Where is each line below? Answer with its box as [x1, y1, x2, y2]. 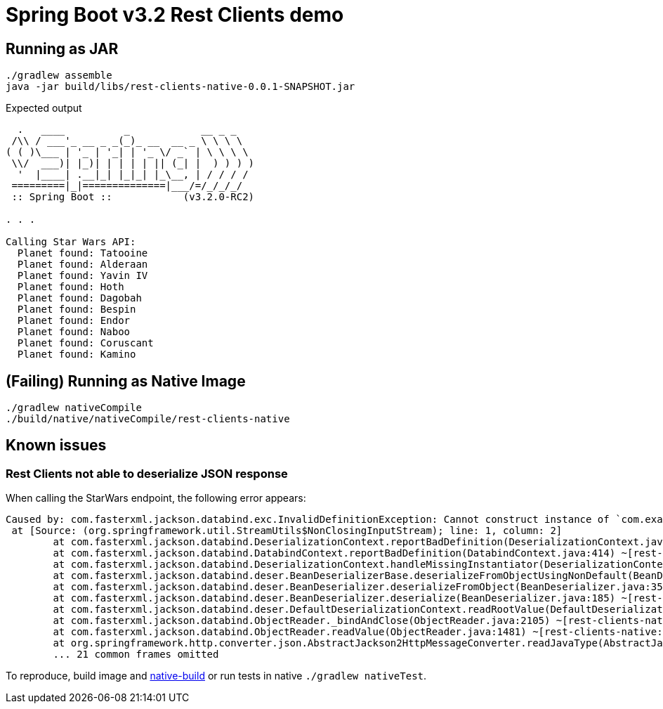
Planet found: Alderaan [17, 259, 148, 271]
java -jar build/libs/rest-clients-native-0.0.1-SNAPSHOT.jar [6, 81, 355, 93]
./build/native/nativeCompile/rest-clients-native [6, 413, 290, 425]
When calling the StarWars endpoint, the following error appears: [6, 492, 306, 505]
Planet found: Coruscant [17, 337, 154, 349]
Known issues [6, 436, 107, 455]
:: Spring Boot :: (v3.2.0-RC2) [11, 191, 255, 203]
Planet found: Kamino [17, 349, 136, 360]
